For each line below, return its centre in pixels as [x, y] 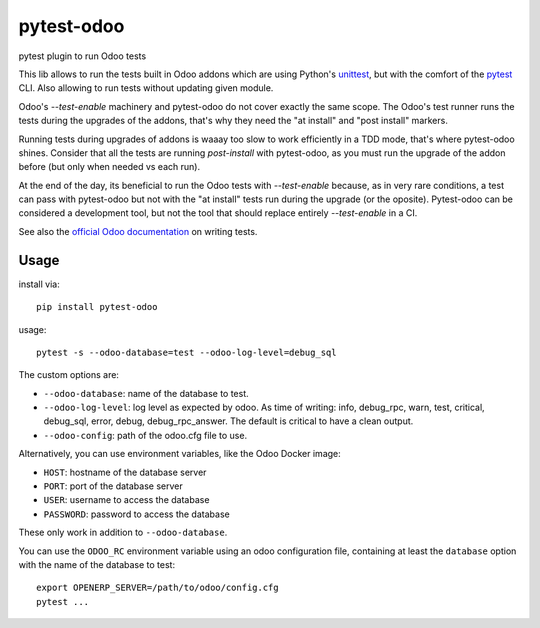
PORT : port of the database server [113, 486]
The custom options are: [69, 375]
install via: [39, 284]
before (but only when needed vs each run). [109, 167]
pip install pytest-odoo [97, 307]
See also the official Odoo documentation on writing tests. [138, 231]
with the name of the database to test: [96, 564]
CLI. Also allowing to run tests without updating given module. [146, 88]
